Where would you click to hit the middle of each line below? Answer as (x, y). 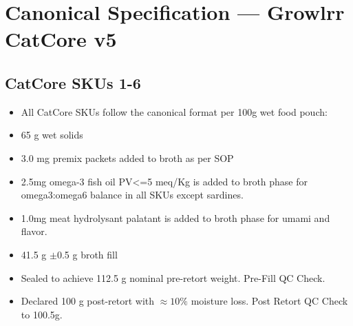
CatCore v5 (61, 39)
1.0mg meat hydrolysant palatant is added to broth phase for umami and (175, 217)
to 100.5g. (42, 314)
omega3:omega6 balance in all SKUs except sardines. (132, 195)
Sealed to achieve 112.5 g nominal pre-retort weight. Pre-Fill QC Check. (173, 277)
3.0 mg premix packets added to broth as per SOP (127, 157)
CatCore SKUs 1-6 (73, 82)
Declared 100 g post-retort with (88, 301)
